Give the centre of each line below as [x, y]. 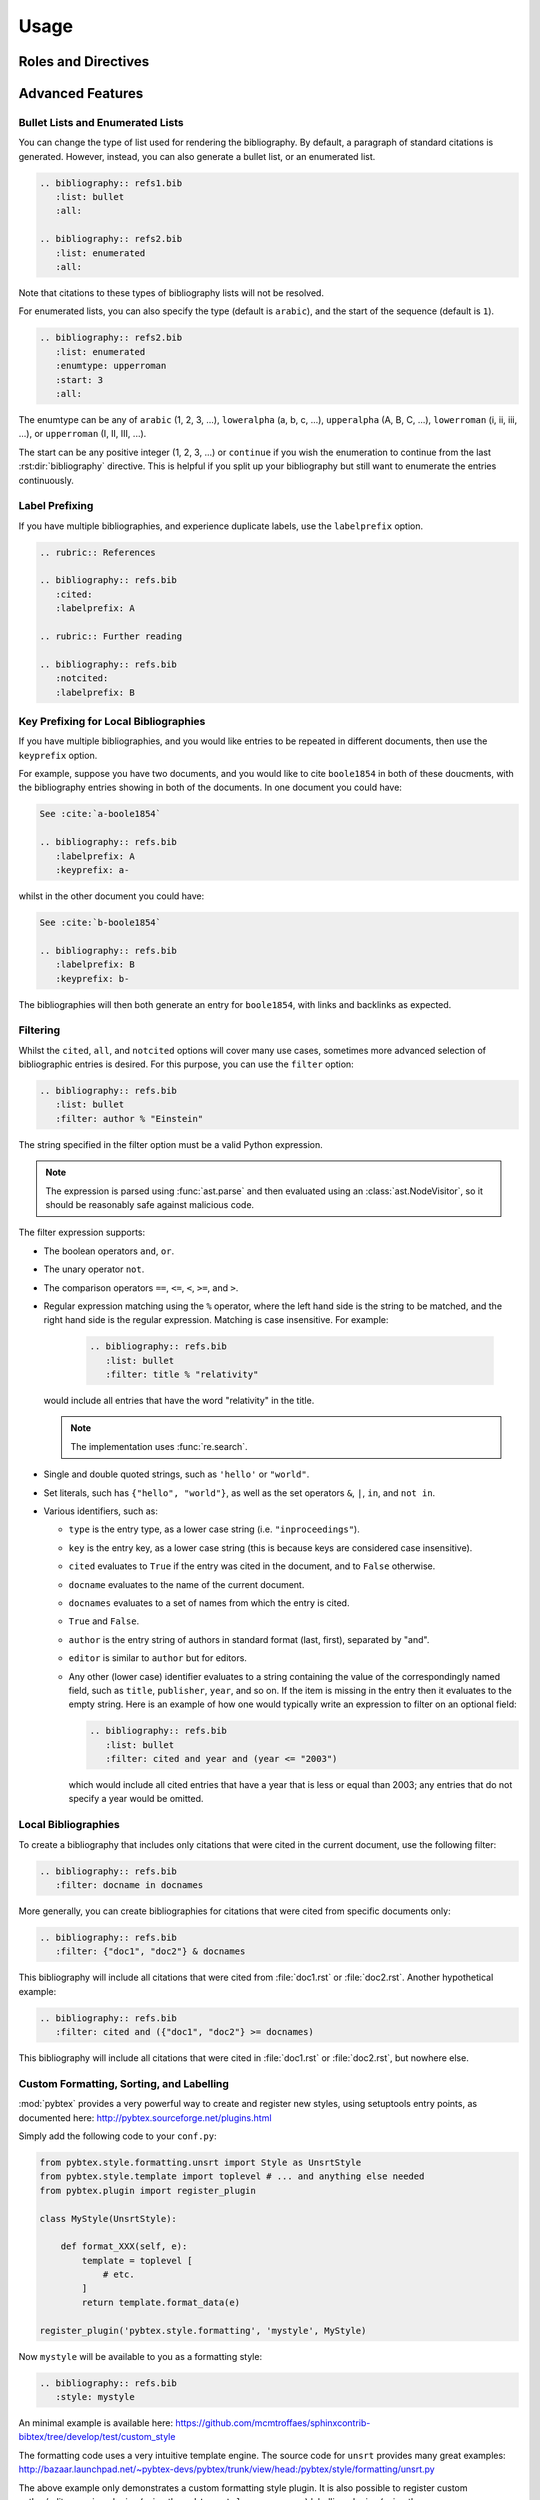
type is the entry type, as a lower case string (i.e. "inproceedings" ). [214, 1529]
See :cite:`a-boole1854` [100, 814]
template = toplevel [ [137, 2260]
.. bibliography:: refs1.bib [111, 183]
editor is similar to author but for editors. [157, 1658]
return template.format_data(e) [160, 2302]
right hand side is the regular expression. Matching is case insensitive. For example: [216, 1320]
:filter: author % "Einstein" [129, 1118]
